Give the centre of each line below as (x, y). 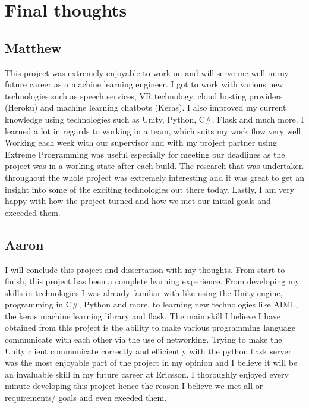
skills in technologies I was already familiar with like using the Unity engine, (144, 292)
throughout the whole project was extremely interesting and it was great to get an (155, 177)
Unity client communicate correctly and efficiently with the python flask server (148, 351)
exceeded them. (33, 212)
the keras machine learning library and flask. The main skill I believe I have (143, 316)
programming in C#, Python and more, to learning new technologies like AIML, (152, 304)
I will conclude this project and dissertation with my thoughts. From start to (145, 269)
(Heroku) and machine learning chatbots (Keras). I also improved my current (146, 107)
